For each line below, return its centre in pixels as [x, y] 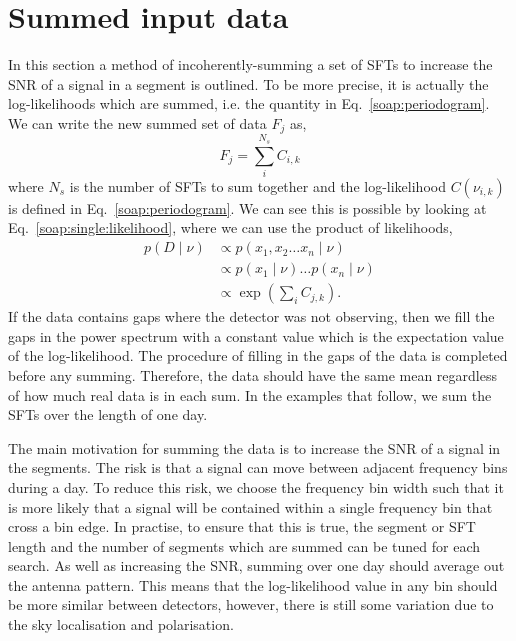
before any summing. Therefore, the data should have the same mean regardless [252, 374]
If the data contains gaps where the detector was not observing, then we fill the [251, 316]
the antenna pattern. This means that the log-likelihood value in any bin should [253, 584]
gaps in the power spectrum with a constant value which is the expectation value [256, 335]
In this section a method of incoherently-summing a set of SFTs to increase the [250, 64]
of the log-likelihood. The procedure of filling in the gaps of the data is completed [258, 355]
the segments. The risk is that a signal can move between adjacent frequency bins [258, 467]
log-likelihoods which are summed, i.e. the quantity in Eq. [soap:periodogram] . [249, 103]
